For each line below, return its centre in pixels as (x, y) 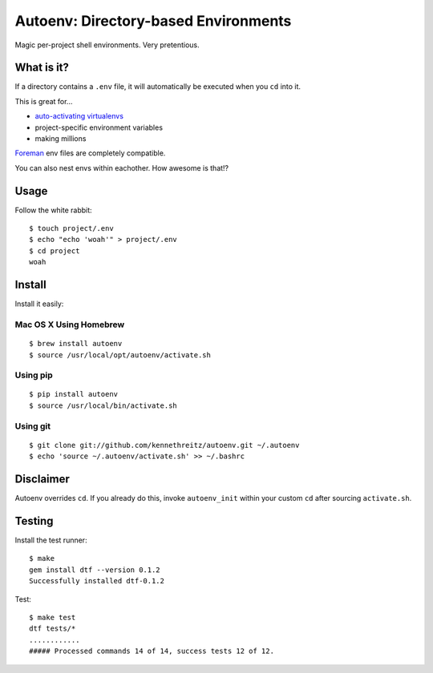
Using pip (34, 375)
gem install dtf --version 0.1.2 (95, 570)
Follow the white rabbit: (53, 210)
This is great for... (44, 101)
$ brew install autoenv (76, 344)
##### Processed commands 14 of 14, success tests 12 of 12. (152, 651)
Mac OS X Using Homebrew (70, 324)
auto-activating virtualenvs (79, 116)
